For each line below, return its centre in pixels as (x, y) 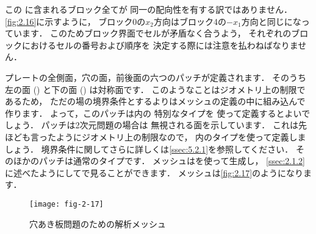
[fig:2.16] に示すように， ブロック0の (75, 21)
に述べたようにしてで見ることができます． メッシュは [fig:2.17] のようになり (154, 172)
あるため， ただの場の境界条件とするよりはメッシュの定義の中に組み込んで (155, 101)
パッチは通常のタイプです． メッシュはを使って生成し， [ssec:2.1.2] (172, 161)
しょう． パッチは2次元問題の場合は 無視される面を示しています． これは (152, 125)
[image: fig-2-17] (66, 204)
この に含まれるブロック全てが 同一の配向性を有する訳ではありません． (149, 9)
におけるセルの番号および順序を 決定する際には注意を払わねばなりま (160, 45)
